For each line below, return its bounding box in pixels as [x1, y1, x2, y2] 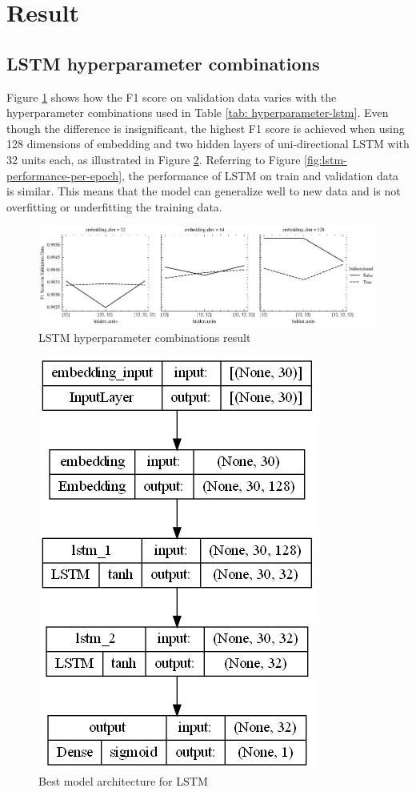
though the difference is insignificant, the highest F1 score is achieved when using [6, 119, 405, 136]
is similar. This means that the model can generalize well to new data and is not [6, 183, 401, 199]
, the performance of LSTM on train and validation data [122, 167, 399, 183]
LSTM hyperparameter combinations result [38, 328, 251, 345]
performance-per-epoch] [6, 167, 122, 183]
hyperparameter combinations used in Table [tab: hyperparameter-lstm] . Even [6, 104, 389, 121]
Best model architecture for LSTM [38, 772, 208, 789]
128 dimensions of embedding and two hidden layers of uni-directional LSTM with [6, 135, 410, 152]
